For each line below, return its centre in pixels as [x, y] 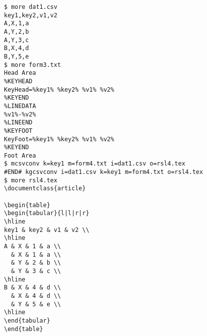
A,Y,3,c [17, 40]
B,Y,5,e [17, 56]
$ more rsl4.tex [31, 180]
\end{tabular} [27, 320]
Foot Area [20, 155]
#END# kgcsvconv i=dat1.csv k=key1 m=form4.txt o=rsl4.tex [103, 172]
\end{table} [24, 329]
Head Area [20, 73]
